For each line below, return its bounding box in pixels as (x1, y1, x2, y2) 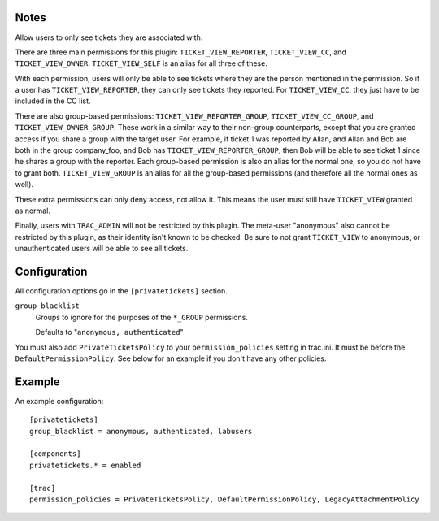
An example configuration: (15, 396, 104, 406)
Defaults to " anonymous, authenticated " (35, 328, 184, 337)
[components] (29, 449, 81, 458)
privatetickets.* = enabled (29, 460, 141, 470)
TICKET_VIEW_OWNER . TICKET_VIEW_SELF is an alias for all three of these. (15, 59, 267, 68)
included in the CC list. (15, 96, 91, 106)
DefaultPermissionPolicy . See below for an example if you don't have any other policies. (15, 354, 327, 363)
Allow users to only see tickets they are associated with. (15, 33, 203, 42)
